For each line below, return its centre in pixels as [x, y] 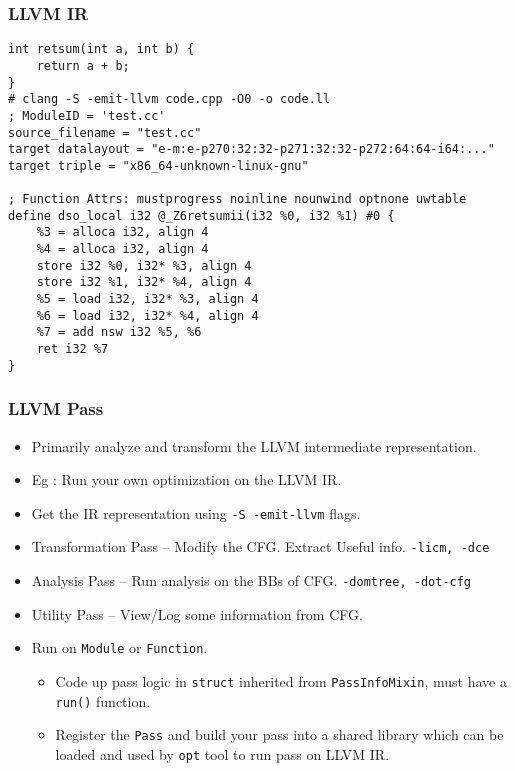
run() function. [103, 700]
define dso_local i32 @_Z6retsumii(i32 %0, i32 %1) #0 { [201, 215]
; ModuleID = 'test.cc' [87, 115]
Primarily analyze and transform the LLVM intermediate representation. [254, 445]
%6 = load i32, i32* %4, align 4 [147, 315]
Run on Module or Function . [119, 647]
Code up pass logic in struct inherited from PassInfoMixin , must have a [281, 680]
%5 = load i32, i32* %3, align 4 [147, 299]
